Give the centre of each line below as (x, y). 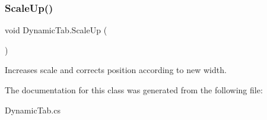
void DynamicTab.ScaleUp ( (56, 30)
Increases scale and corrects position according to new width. (116, 70)
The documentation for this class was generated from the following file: (134, 90)
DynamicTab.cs (33, 110)
